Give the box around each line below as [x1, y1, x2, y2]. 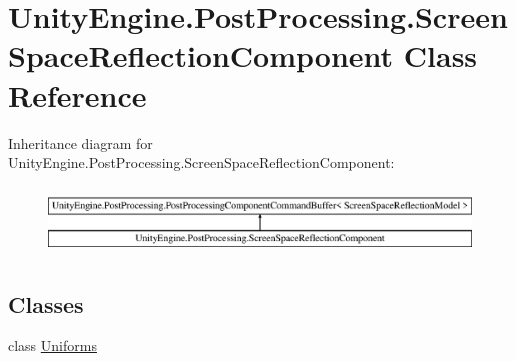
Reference [8, 74, 147, 115]
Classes [8, 288, 84, 319]
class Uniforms [8, 335, 97, 356]
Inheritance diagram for [8, 132, 153, 153]
